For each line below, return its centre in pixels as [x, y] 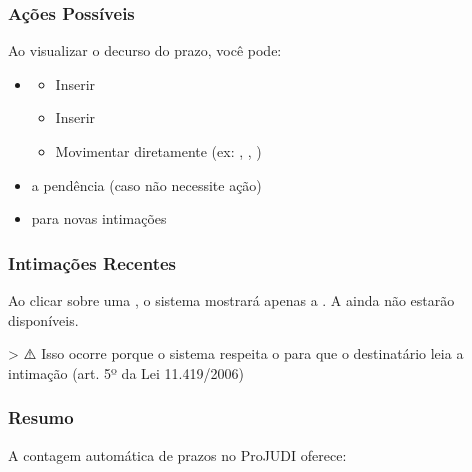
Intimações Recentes [92, 262]
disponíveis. [43, 319]
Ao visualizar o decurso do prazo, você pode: [145, 50]
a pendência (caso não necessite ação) [146, 184]
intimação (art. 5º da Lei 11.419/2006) [126, 372]
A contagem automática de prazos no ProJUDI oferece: [177, 454]
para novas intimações [99, 218]
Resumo [41, 417]
